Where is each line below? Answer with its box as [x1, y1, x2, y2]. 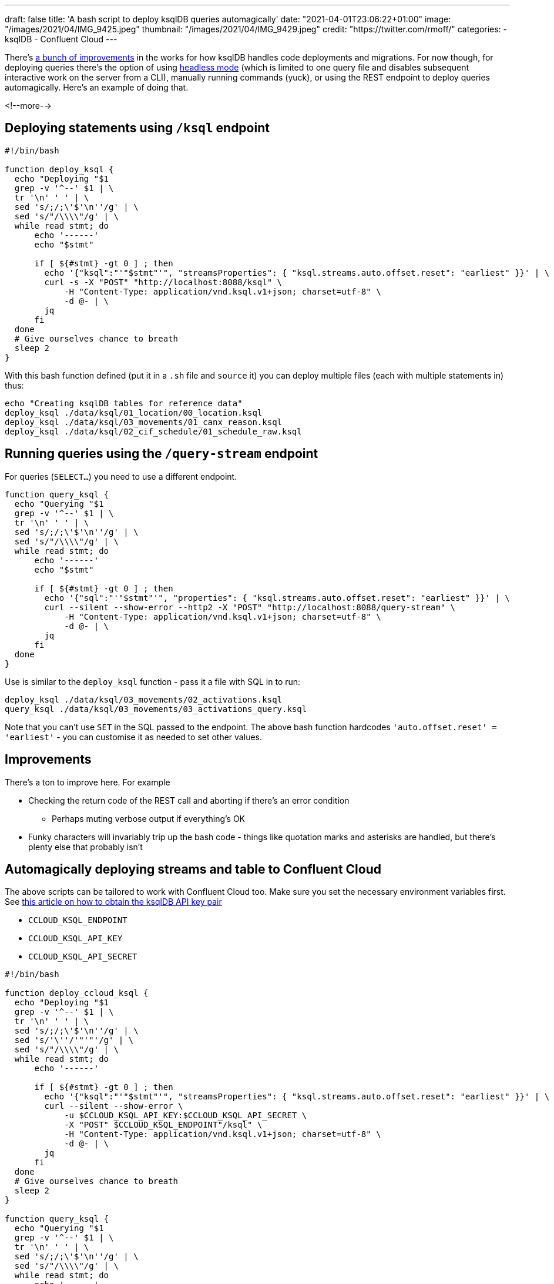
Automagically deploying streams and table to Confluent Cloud [5, 861, 382, 877]
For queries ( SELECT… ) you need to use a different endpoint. [5, 471, 237, 481]
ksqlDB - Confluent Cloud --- [5, 34, 117, 44]
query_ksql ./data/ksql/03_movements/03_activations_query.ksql [5, 704, 307, 714]
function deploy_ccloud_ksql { [5, 988, 149, 998]
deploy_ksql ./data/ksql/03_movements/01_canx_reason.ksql [5, 417, 283, 427]
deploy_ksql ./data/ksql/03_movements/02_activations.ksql [5, 694, 283, 704]
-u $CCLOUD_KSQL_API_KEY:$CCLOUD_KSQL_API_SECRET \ [64, 1111, 307, 1121]
